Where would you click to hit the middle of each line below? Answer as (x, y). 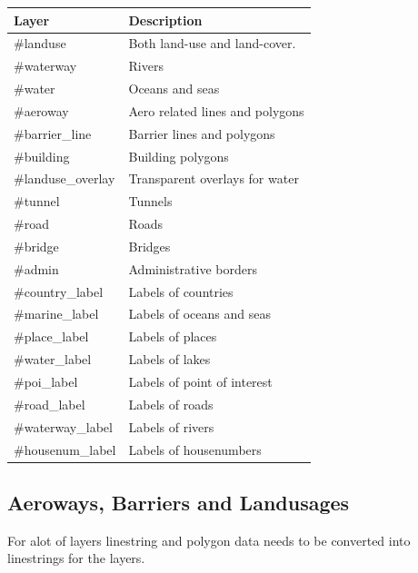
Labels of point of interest (200, 381)
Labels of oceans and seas (199, 314)
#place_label (51, 336)
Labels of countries (181, 291)
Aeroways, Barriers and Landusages (179, 503)
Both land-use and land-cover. (212, 43)
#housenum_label (65, 449)
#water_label (53, 359)
